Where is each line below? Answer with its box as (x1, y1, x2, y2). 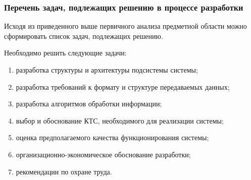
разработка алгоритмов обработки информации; (16, 98, 162, 109)
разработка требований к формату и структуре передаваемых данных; (16, 81, 230, 92)
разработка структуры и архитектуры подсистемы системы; (16, 65, 198, 75)
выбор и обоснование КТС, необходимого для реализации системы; (16, 115, 224, 126)
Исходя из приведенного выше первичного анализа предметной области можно (4, 21, 247, 31)
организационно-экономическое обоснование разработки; (16, 149, 191, 159)
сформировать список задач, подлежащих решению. (4, 30, 163, 41)
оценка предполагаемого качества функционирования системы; (16, 132, 209, 143)
